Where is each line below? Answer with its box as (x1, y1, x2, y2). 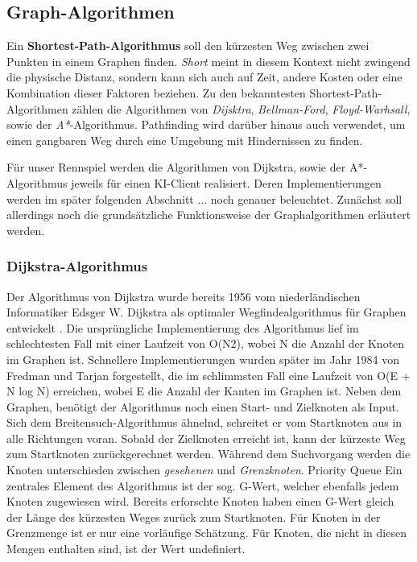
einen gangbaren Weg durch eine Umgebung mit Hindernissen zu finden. (6, 131, 363, 148)
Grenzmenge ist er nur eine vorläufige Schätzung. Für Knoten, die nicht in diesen (6, 524, 407, 541)
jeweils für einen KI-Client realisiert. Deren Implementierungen (71, 174, 382, 191)
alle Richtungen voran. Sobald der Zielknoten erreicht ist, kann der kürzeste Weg (6, 429, 406, 446)
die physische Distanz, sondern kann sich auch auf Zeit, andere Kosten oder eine (6, 68, 403, 85)
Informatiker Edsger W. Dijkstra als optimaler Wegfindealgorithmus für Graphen (6, 304, 407, 320)
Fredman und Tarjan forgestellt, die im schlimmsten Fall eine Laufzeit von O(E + (6, 366, 411, 383)
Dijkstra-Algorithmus (6, 256, 148, 276)
